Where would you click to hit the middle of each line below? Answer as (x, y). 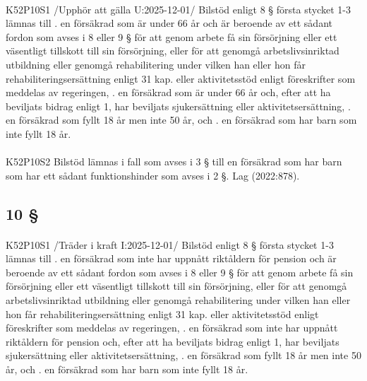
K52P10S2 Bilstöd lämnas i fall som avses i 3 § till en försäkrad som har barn (174, 162)
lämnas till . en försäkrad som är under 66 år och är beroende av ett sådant (169, 23)
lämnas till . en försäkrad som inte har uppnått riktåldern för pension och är (171, 258)
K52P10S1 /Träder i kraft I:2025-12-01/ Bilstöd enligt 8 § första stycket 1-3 (170, 244)
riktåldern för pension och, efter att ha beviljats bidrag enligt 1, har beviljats (173, 341)
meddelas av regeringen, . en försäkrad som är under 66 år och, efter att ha (168, 92)
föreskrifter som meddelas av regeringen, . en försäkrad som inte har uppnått (172, 328)
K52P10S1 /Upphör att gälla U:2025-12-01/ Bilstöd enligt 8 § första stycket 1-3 (178, 9)
